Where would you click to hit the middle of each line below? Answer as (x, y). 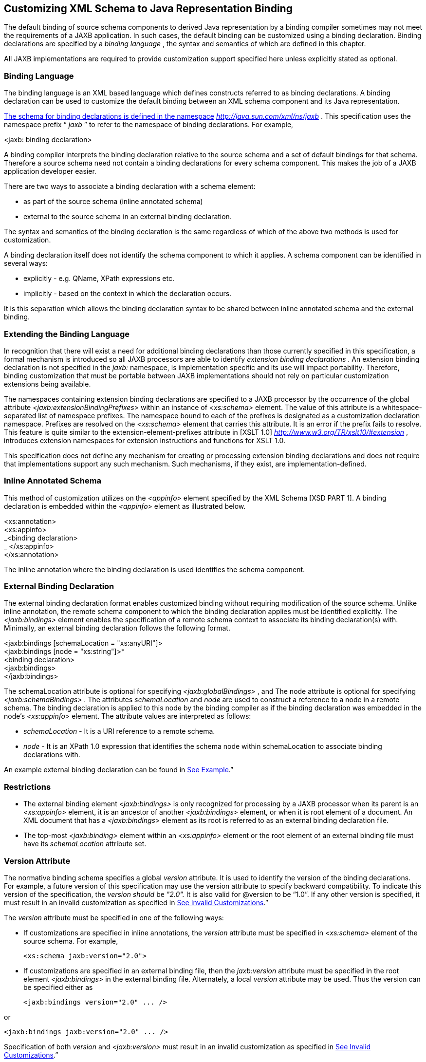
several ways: (26, 263)
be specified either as (58, 987)
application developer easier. (50, 171)
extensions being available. (47, 384)
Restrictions (28, 787)
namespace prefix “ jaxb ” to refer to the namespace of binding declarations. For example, (149, 125)
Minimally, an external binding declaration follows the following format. (117, 628)
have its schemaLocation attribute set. (85, 844)
